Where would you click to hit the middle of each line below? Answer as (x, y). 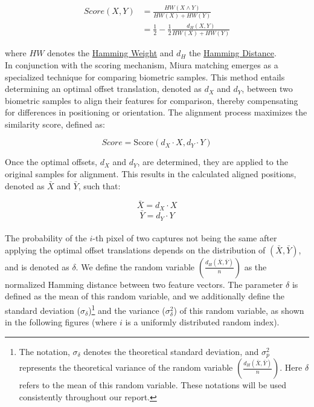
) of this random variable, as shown (239, 310)
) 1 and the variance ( (127, 309)
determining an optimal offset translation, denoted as (103, 89)
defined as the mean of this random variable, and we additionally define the (145, 296)
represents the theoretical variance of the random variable (126, 367)
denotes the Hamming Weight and (111, 53)
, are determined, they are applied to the (213, 162)
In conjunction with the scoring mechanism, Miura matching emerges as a (142, 64)
